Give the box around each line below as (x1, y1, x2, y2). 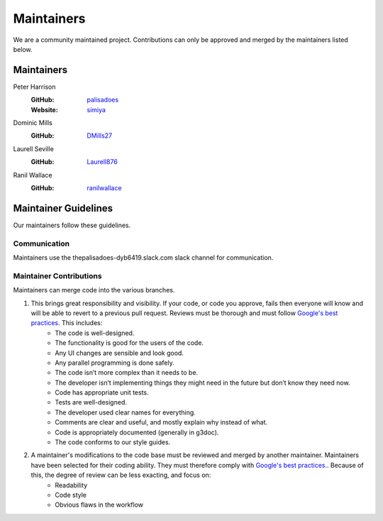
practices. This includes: (30, 319, 103, 327)
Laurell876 (87, 158, 118, 166)
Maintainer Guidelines (13, 202, 113, 214)
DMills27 (87, 131, 113, 140)
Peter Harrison (13, 82, 56, 91)
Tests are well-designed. (55, 398, 127, 407)
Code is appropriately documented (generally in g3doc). (55, 428, 219, 437)
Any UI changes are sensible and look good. (55, 349, 184, 357)
